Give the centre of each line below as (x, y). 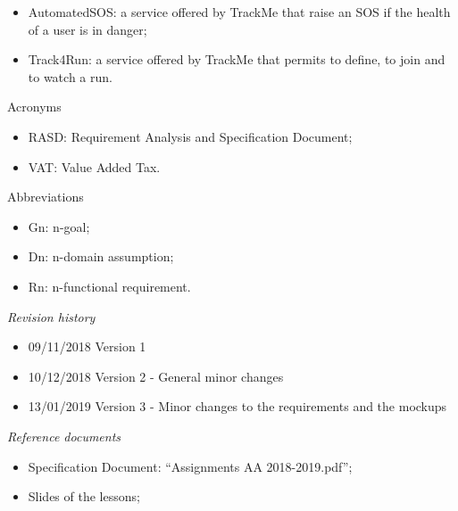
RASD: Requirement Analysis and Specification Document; (190, 136)
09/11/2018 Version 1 (87, 346)
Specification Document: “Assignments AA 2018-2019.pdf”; (190, 466)
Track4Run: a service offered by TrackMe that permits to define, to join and (237, 59)
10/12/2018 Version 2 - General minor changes (156, 376)
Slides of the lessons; (84, 496)
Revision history (51, 316)
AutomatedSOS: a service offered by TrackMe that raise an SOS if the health (239, 12)
